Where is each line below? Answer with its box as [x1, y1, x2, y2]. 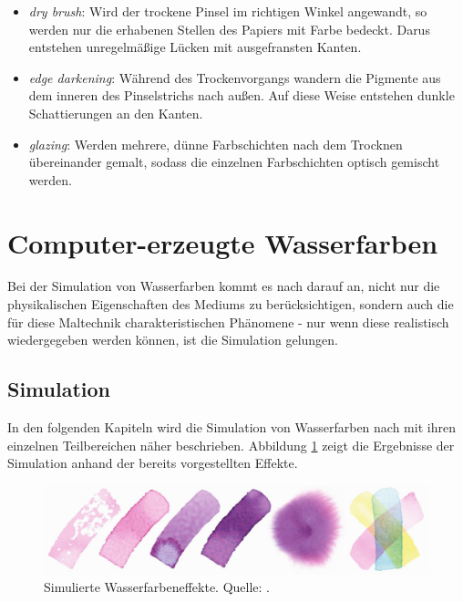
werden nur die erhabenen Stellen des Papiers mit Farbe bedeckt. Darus [28, 19, 430, 38]
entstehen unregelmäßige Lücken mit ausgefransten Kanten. [28, 37, 362, 57]
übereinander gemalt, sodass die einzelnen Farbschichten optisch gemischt [28, 152, 440, 171]
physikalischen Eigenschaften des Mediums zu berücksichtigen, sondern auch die [7, 295, 454, 314]
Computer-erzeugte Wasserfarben [7, 223, 438, 261]
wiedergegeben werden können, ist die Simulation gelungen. [7, 330, 339, 349]
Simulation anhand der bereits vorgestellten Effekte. [7, 453, 298, 472]
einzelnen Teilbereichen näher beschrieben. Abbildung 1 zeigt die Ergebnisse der [7, 435, 455, 454]
